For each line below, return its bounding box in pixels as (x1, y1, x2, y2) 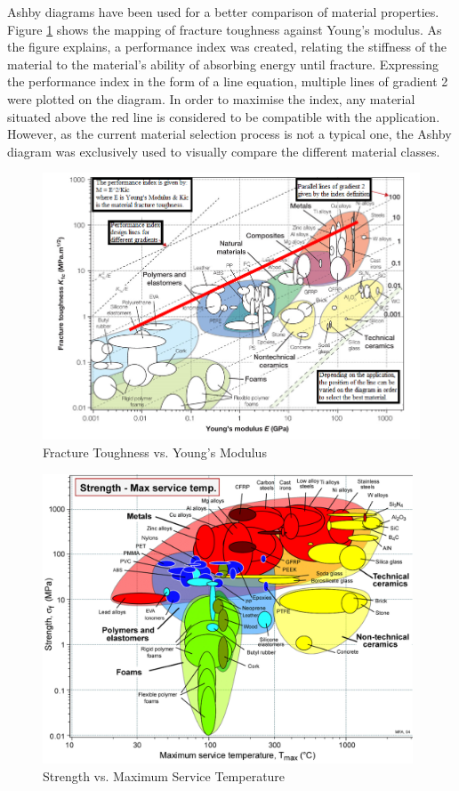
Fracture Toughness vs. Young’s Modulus (43, 442, 267, 461)
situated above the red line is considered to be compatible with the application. (7, 107, 440, 125)
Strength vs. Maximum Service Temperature (43, 766, 286, 785)
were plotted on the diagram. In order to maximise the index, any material (7, 89, 415, 108)
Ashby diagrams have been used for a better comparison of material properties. (7, 3, 439, 20)
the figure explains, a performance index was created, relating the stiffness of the (7, 37, 447, 56)
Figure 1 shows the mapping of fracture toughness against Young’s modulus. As (7, 20, 442, 38)
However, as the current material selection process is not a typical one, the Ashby (7, 125, 452, 143)
